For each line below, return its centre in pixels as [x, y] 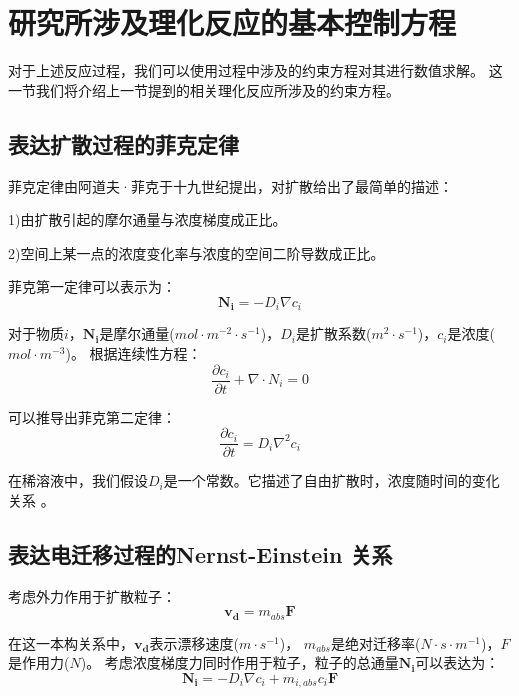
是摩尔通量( [137, 333]
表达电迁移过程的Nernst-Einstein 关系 [200, 553]
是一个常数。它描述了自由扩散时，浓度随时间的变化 [331, 480]
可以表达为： [457, 662]
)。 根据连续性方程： [133, 352]
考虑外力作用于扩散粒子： [92, 595]
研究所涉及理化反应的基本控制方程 [232, 22]
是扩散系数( [333, 333]
